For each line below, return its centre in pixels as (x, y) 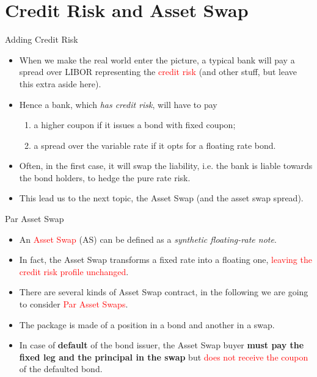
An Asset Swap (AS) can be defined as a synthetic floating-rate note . (148, 239)
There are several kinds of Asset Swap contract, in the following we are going (164, 292)
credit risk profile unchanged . (74, 271)
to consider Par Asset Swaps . (74, 304)
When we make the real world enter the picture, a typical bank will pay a (157, 59)
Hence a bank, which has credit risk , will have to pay (118, 104)
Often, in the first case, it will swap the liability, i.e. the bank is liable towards (166, 166)
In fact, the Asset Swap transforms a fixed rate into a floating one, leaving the (166, 260)
